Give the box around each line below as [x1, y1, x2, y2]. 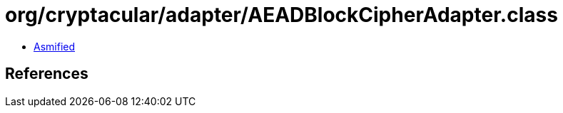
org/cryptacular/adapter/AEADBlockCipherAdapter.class [5, 3, 558, 27]
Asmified [34, 40, 76, 53]
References [5, 65, 88, 83]
